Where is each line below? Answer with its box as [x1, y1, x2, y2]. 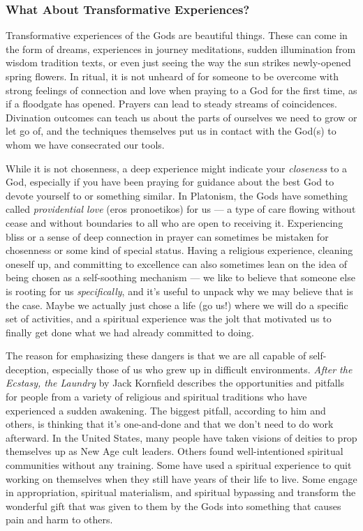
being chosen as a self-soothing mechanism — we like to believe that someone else [6, 270, 355, 285]
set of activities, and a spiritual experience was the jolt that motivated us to [6, 311, 332, 326]
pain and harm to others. [6, 512, 113, 527]
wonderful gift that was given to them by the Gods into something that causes [6, 498, 341, 513]
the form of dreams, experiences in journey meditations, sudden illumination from [6, 41, 356, 56]
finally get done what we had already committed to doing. [6, 324, 254, 339]
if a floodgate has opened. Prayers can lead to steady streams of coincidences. [6, 96, 337, 111]
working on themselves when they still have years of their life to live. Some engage [6, 471, 357, 486]
